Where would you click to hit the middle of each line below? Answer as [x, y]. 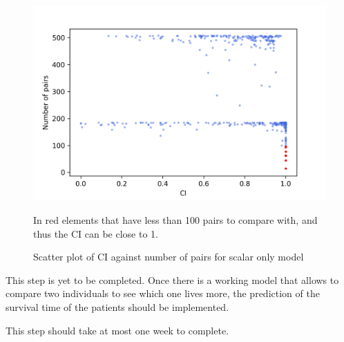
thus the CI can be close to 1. [96, 233]
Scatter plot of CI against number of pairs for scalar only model [169, 257]
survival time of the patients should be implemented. [117, 306]
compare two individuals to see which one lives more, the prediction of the [163, 293]
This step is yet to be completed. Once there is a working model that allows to [172, 279]
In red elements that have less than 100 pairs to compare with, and [175, 219]
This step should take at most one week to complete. [117, 330]
